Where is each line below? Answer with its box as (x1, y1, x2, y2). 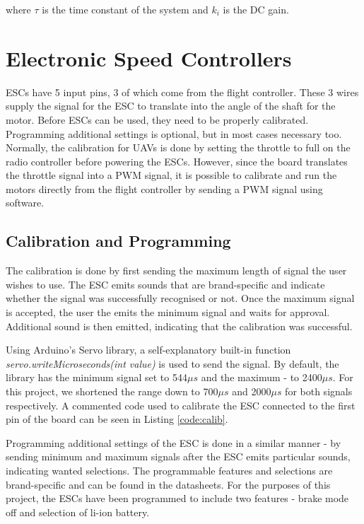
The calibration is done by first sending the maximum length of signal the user (6, 263, 347, 278)
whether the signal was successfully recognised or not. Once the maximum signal (6, 291, 355, 305)
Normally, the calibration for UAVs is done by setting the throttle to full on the (6, 140, 351, 155)
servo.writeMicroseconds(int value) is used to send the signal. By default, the (6, 356, 339, 371)
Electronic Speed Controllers (6, 43, 292, 72)
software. (6, 195, 45, 210)
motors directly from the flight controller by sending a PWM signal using (6, 181, 323, 196)
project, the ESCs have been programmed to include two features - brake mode (6, 491, 349, 506)
